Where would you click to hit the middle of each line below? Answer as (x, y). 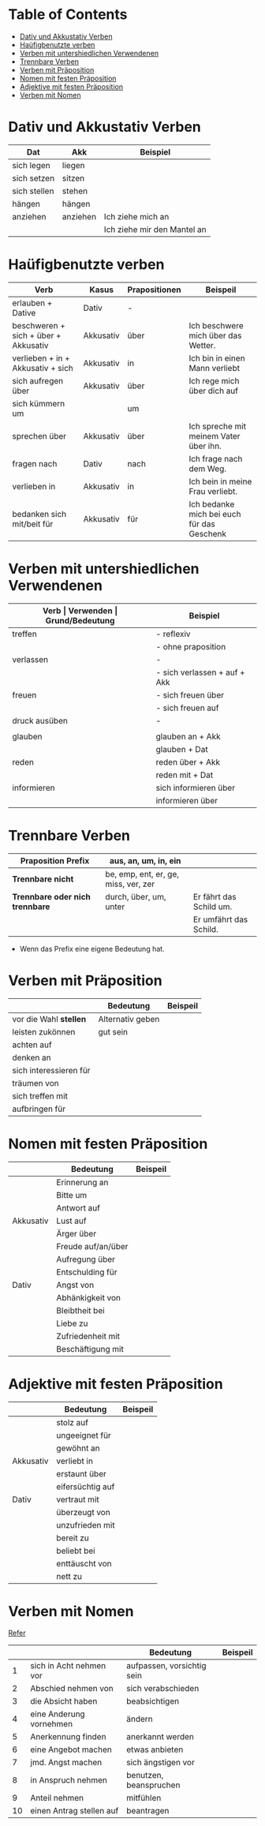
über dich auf (214, 391)
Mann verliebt (215, 368)
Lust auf (71, 1221)
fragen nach (35, 463)
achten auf (32, 1045)
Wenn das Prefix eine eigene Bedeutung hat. (92, 949)
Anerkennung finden (68, 1737)
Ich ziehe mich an (136, 216)
